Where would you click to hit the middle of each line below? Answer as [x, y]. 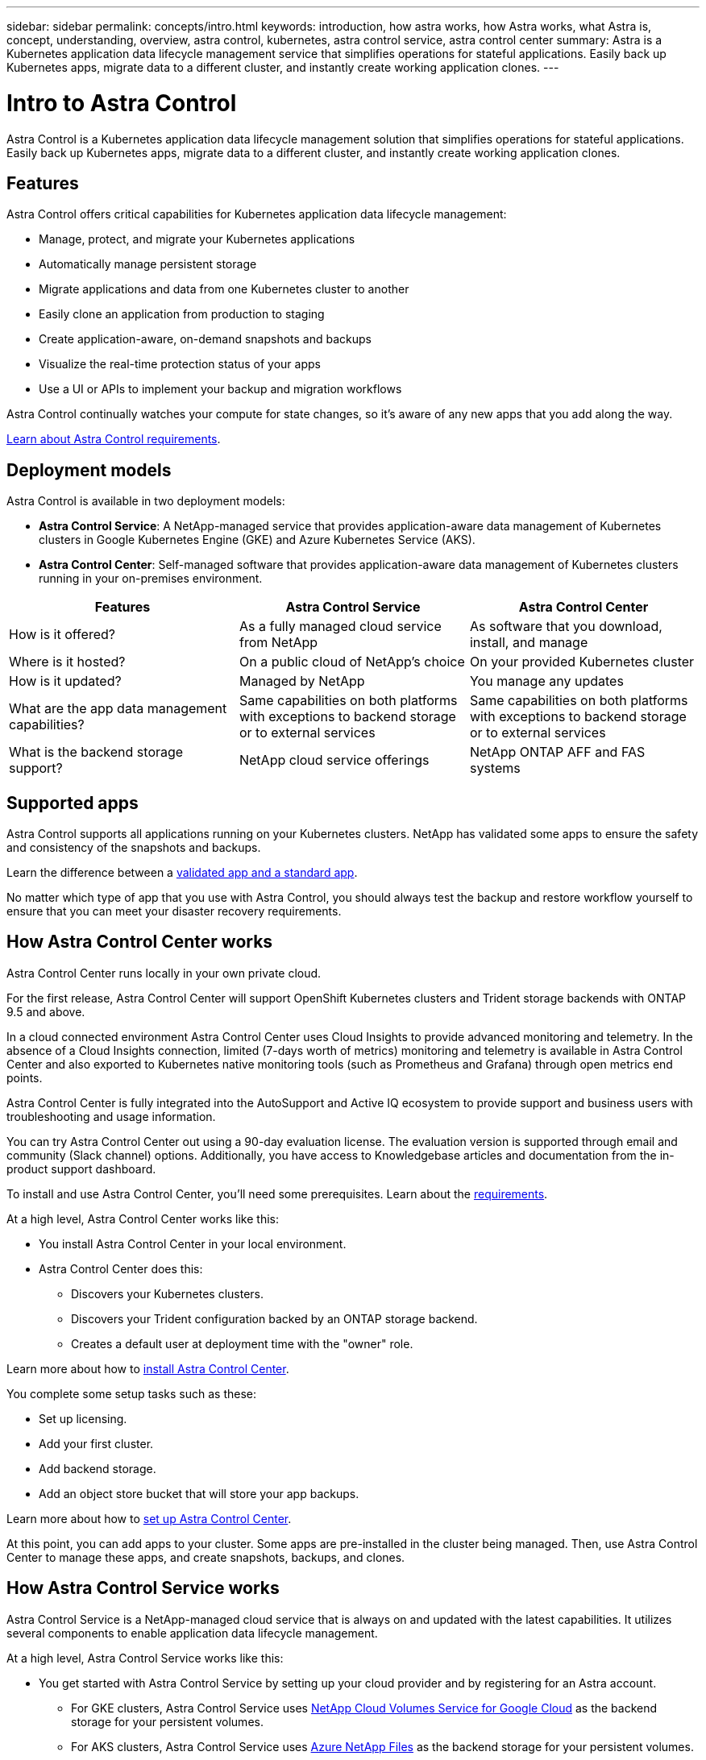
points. [25, 1077]
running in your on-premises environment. [151, 579]
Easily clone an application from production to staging [182, 314]
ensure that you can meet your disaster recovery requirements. [174, 911]
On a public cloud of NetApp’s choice [352, 662]
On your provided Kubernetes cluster [582, 662]
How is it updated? [65, 681]
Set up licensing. [83, 1418]
